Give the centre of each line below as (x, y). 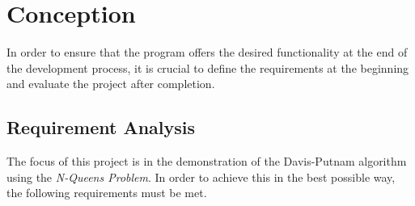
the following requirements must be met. (107, 193)
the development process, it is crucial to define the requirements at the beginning (208, 67)
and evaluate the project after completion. (111, 84)
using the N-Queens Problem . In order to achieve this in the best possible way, (201, 177)
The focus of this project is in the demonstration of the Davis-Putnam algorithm (207, 161)
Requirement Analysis (101, 127)
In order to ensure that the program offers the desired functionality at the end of (207, 52)
